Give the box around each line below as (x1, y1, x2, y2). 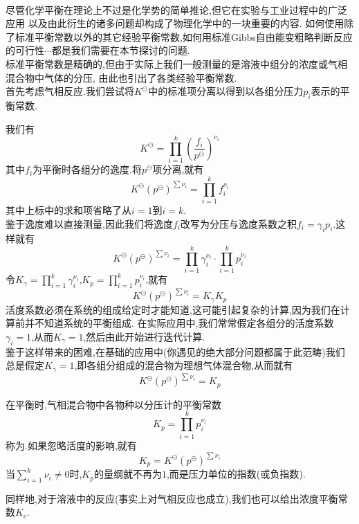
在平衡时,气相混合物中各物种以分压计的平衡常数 (6, 397, 221, 411)
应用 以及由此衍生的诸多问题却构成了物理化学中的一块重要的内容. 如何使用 (6, 16, 344, 30)
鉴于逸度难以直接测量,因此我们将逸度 (6, 216, 173, 231)
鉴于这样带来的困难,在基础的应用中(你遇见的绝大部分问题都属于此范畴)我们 (6, 344, 345, 359)
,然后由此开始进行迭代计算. (83, 329, 205, 344)
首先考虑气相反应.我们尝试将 (6, 84, 134, 98)
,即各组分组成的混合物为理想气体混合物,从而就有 (74, 358, 293, 372)
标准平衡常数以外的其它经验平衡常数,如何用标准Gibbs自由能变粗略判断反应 (15, 29, 353, 44)
